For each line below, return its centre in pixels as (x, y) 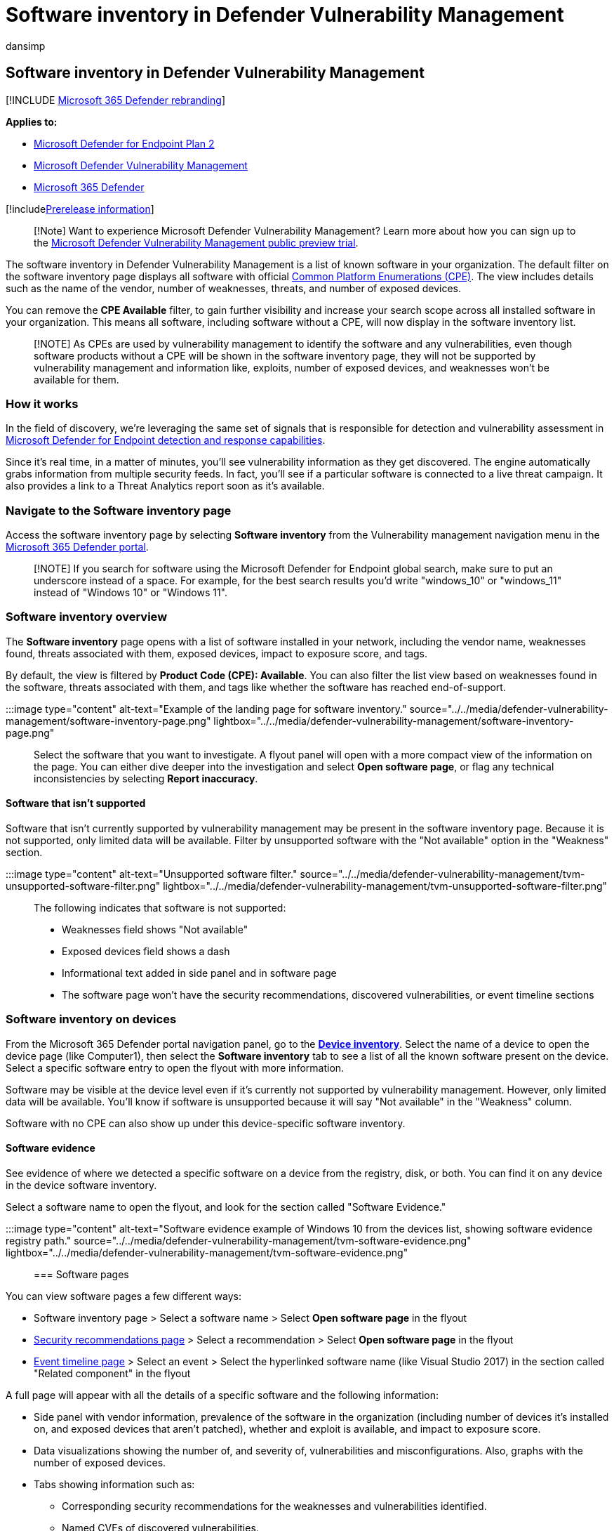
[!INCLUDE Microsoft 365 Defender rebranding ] (116, 100)
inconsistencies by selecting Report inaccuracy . (146, 778)
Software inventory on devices (91, 1019)
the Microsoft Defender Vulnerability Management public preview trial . (196, 242)
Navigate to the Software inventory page (119, 510)
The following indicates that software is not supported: (160, 908)
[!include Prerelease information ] (80, 209)
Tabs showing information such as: (114, 1485)
